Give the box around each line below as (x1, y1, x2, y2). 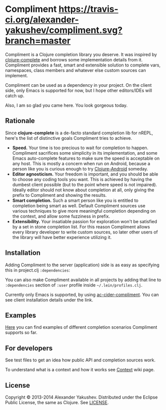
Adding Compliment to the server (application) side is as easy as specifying (5, 262, 160, 268)
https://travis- (58, 3, 119, 15)
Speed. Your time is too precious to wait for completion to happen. (12, 145, 149, 151)
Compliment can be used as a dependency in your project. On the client (5, 82, 152, 88)
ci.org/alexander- (5, 14, 79, 25)
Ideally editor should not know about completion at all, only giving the (12, 187, 155, 193)
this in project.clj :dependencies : (5, 267, 70, 273)
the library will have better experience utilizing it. (12, 234, 112, 240)
